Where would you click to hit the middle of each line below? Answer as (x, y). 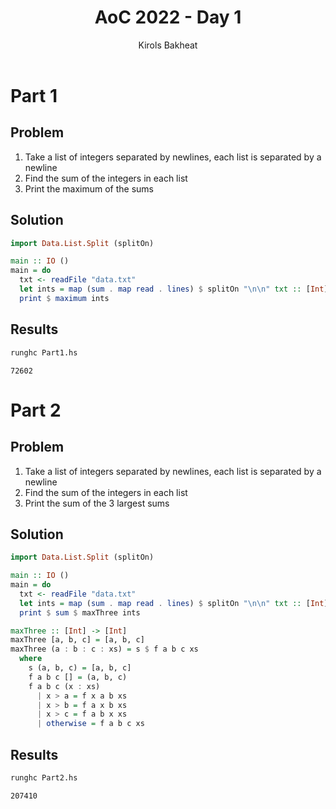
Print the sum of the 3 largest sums (97, 503)
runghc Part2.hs (44, 778)
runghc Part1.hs (44, 352)
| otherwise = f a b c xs (90, 724)
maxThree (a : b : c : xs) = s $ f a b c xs (104, 649)
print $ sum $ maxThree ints (80, 612)
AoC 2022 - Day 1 (168, 17)
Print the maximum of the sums (89, 188)
